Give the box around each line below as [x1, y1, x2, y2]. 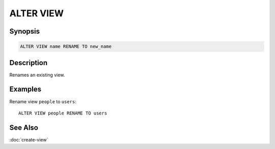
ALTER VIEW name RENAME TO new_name [20, 44, 112, 49]
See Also [9, 123, 38, 132]
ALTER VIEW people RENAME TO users [18, 110, 107, 116]
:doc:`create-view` [9, 136, 48, 142]
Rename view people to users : [9, 98, 76, 104]
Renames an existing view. [9, 72, 65, 78]
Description [9, 58, 48, 67]
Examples [9, 85, 42, 94]
